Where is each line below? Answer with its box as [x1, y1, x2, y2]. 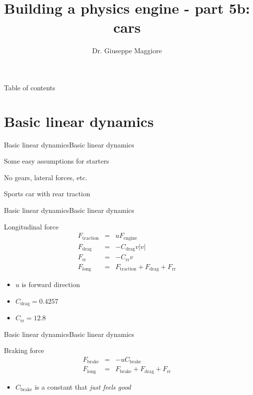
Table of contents [4, 82, 56, 92]
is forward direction [21, 279, 80, 290]
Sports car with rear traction [4, 188, 90, 199]
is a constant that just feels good [34, 381, 131, 392]
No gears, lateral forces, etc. [4, 172, 87, 182]
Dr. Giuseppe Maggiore [92, 45, 162, 56]
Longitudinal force [4, 221, 59, 231]
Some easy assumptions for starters [4, 156, 109, 166]
